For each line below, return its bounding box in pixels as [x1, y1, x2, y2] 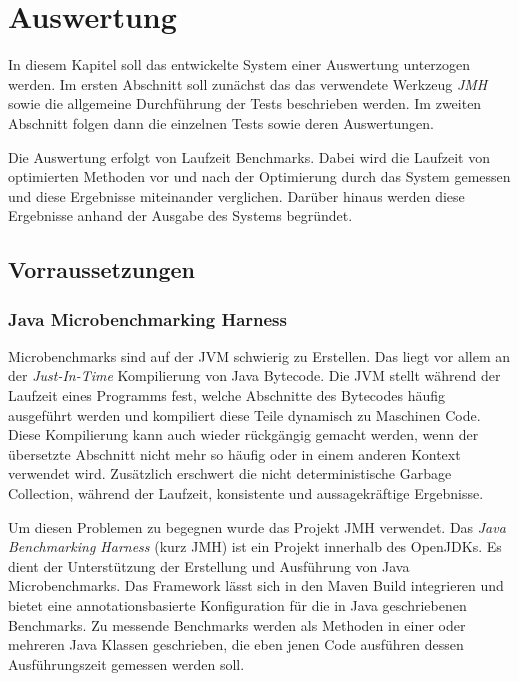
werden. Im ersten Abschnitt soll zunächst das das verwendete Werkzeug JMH [8, 73, 488, 94]
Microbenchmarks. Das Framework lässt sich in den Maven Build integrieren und [8, 575, 504, 596]
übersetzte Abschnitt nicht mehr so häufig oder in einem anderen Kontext [8, 443, 461, 464]
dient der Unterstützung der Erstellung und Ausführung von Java [8, 555, 410, 576]
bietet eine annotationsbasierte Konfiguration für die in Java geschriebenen [8, 595, 467, 615]
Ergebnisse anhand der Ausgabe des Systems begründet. [8, 205, 353, 226]
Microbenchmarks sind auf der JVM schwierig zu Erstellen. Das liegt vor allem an [8, 345, 511, 366]
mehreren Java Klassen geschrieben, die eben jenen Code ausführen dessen [8, 634, 464, 655]
